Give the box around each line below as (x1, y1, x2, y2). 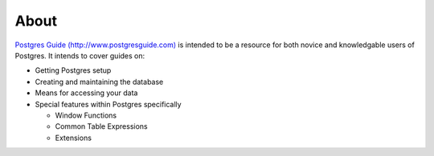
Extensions (55, 133, 92, 142)
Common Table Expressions (55, 122, 148, 131)
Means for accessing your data (35, 88, 138, 98)
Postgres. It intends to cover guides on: (14, 50, 145, 60)
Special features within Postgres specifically (35, 99, 182, 109)
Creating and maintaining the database (35, 77, 164, 86)
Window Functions (55, 110, 117, 120)
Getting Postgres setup (35, 66, 112, 75)
